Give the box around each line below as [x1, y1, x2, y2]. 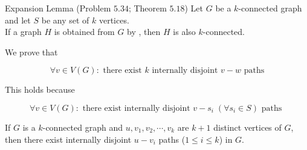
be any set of [41, 13, 89, 26]
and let [5, 13, 31, 26]
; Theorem [128, 2, 167, 14]
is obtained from [54, 25, 115, 38]
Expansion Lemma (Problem [5, 2, 111, 14]
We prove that [5, 45, 58, 58]
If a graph [5, 25, 42, 38]
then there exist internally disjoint [5, 133, 132, 145]
